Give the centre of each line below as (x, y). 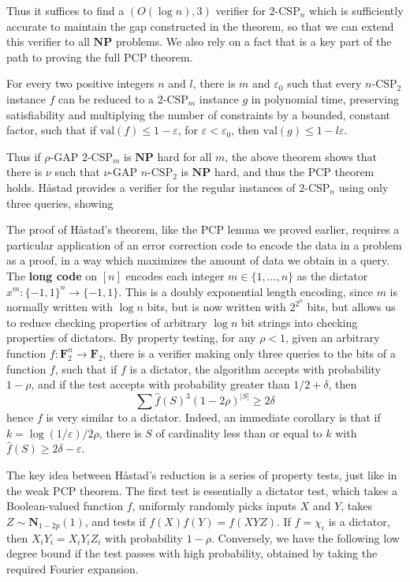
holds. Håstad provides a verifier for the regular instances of (151, 187)
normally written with (60, 307)
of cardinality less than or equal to (239, 432)
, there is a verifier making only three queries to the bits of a (249, 353)
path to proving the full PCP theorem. (100, 56)
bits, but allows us (351, 307)
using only (363, 187)
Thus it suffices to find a (65, 10)
